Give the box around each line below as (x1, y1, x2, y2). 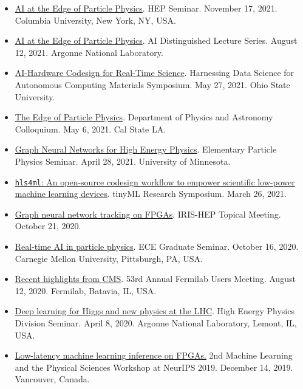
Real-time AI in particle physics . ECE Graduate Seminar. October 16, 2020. (15, 239, 299, 252)
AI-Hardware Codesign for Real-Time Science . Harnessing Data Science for (15, 66, 294, 79)
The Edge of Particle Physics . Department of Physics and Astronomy (15, 111, 273, 123)
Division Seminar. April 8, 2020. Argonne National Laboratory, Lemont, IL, (15, 316, 297, 329)
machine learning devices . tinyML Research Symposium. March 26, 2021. (15, 187, 287, 200)
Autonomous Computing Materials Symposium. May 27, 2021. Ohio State (15, 78, 290, 91)
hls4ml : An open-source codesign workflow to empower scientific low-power (15, 175, 295, 188)
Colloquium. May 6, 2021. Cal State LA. (15, 122, 166, 135)
